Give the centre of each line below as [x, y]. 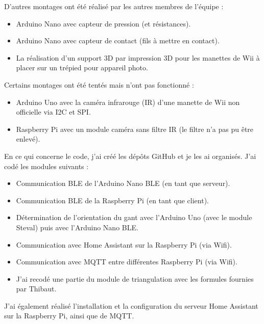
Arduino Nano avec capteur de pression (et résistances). [103, 23]
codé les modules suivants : [46, 166]
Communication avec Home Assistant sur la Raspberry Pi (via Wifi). [124, 244]
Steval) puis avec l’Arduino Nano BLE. [77, 227]
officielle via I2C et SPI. [53, 112]
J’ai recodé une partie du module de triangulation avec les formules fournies [135, 278]
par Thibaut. [36, 289]
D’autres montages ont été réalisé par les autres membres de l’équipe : [114, 6]
